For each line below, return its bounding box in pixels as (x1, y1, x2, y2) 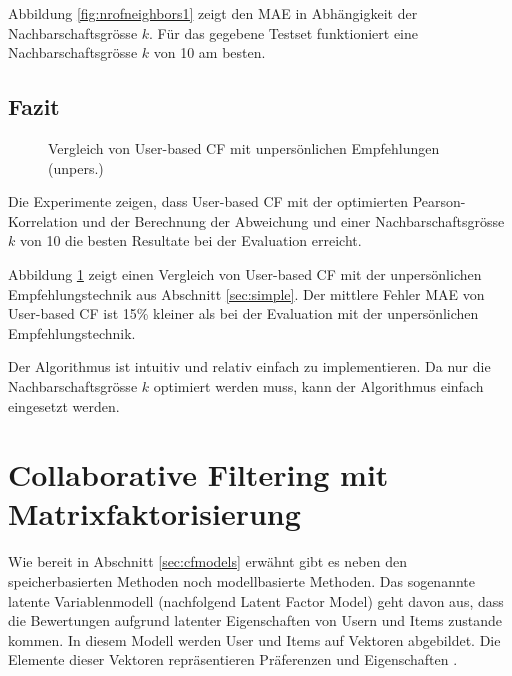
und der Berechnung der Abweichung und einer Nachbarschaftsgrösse (82, 210, 505, 231)
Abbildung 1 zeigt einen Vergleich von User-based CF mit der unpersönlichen (8, 263, 482, 284)
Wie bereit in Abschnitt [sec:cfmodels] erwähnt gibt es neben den (8, 551, 407, 572)
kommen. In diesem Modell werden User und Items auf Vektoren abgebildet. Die (8, 629, 501, 650)
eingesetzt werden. (8, 395, 120, 416)
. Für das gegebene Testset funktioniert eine (149, 22, 418, 43)
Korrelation (8, 210, 78, 231)
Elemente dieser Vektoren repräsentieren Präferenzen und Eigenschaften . (8, 649, 458, 670)
